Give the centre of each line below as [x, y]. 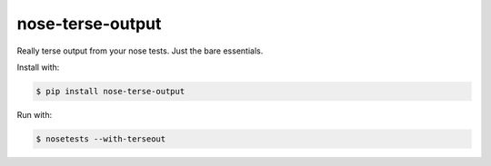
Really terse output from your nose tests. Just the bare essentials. [140, 51]
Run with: [35, 114]
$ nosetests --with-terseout [101, 139]
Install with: [38, 67]
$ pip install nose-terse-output [110, 91]
